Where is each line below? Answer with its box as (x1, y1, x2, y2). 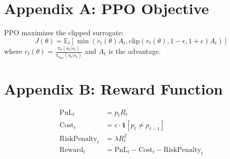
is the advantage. (108, 46, 161, 56)
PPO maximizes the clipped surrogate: (4, 27, 124, 38)
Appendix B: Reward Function (4, 78, 223, 99)
